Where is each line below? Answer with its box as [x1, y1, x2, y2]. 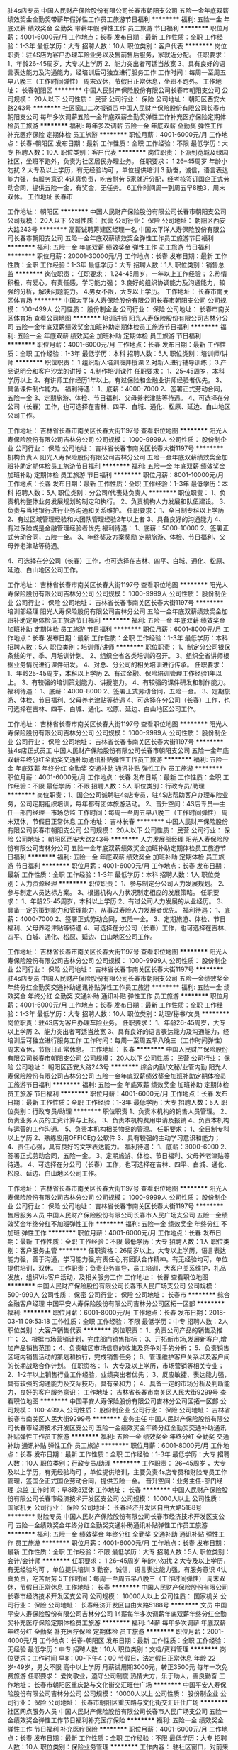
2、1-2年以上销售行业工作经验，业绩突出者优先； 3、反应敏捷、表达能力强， [7, 1371, 231, 1378]
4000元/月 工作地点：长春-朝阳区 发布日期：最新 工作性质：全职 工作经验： [7, 1637, 228, 1644]
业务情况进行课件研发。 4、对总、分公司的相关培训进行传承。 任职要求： [13, 660, 226, 669]
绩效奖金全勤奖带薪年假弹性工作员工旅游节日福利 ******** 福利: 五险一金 [7, 15, 222, 23]
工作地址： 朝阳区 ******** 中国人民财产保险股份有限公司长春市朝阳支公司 [7, 208, 227, 216]
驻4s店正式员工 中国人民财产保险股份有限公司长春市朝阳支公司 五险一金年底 [7, 747, 229, 754]
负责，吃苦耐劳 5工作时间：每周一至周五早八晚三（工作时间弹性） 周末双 [13, 1574, 226, 1583]
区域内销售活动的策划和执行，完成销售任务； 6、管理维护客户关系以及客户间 [7, 1353, 230, 1361]
